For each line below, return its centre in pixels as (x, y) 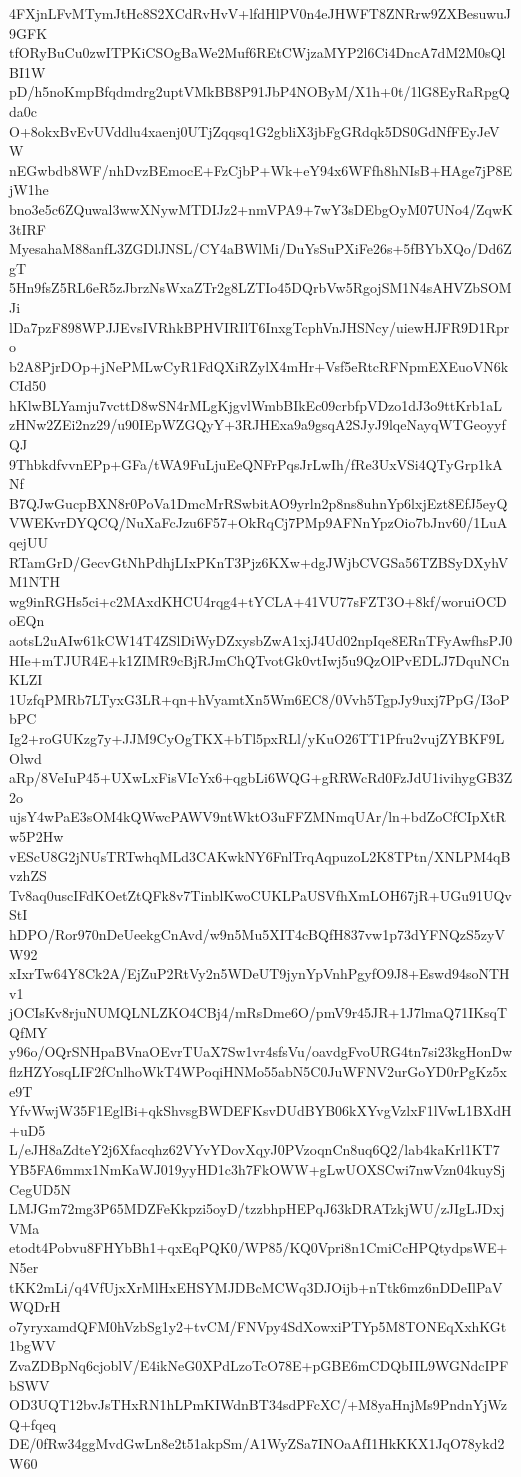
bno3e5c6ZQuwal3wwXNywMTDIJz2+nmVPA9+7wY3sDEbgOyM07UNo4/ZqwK (261, 208)
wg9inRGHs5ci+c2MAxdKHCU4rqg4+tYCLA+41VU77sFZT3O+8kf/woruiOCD (258, 600)
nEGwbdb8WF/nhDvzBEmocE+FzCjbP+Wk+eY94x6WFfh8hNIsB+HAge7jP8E (261, 169)
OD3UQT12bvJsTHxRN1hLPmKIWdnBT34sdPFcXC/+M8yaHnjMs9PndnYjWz (258, 1404)
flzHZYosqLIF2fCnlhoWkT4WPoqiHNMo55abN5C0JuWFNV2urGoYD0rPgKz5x (258, 1071)
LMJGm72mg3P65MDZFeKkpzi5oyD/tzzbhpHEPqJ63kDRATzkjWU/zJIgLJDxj (257, 1208)
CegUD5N (40, 1188)
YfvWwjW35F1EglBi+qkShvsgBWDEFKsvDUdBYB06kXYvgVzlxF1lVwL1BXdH (260, 1110)
